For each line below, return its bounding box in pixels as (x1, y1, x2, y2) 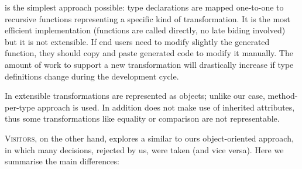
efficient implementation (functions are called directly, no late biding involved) (5, 24, 286, 36)
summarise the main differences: (5, 155, 119, 167)
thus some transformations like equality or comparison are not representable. (5, 112, 280, 125)
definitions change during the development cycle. (5, 70, 179, 82)
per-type (5, 101, 35, 113)
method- (267, 89, 298, 102)
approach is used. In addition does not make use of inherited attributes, (37, 101, 295, 113)
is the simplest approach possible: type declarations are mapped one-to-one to (5, 1, 284, 13)
